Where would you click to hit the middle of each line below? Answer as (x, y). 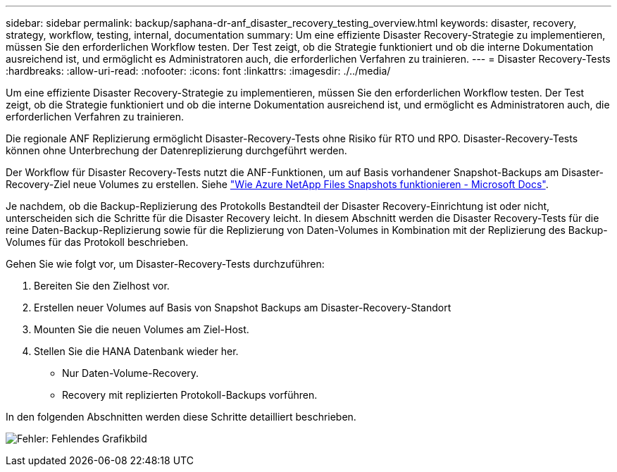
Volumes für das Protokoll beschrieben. (97, 242)
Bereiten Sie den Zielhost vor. (102, 286)
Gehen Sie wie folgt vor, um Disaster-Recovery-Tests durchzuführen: (165, 264)
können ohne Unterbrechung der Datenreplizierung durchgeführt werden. (176, 150)
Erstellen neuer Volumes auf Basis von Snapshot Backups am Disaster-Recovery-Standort (243, 308)
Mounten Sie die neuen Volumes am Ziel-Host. (142, 329)
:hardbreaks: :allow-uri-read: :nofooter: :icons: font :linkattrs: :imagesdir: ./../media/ (198, 71)
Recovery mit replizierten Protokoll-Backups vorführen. (190, 395)
